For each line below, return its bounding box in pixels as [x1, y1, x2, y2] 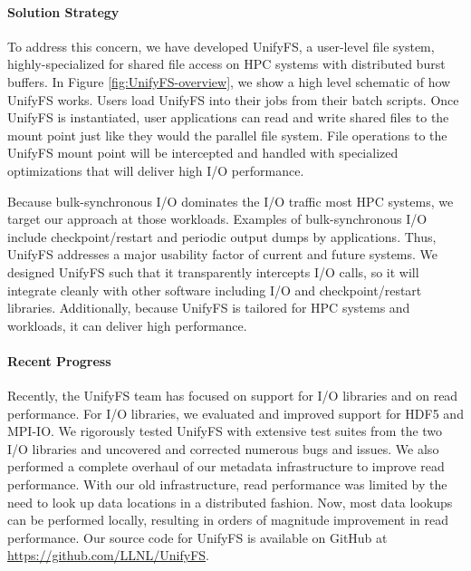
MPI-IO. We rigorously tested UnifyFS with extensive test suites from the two [7, 421, 443, 440]
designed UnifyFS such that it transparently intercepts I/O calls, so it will [7, 262, 419, 281]
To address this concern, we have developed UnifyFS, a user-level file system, [7, 36, 435, 55]
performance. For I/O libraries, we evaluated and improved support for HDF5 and [7, 403, 464, 422]
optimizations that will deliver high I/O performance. [7, 160, 304, 179]
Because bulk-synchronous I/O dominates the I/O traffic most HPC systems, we [7, 191, 454, 210]
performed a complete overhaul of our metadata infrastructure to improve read [7, 457, 445, 476]
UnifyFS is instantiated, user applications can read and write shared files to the [7, 108, 449, 127]
